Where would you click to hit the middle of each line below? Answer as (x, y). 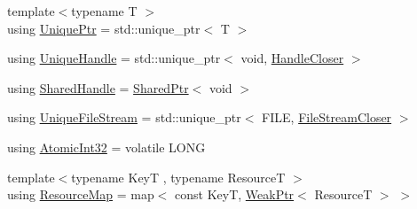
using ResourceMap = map (81, 194)
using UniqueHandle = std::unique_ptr (114, 58)
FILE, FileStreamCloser (327, 117)
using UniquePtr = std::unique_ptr (104, 28)
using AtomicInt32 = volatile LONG (106, 147)
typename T (104, 11)
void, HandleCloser (292, 58)
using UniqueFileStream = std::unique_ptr (124, 117)
